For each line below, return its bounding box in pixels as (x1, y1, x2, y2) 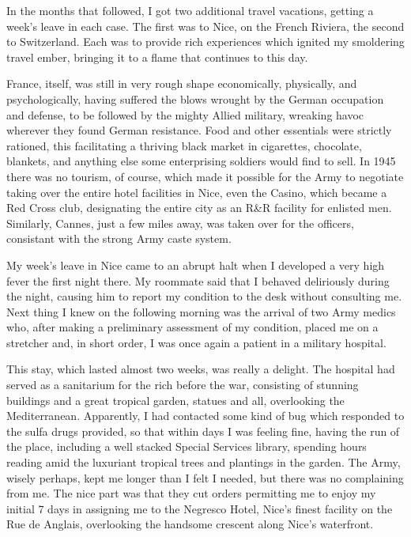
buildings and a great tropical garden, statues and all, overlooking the (6, 391, 345, 408)
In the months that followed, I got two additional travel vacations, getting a (6, 2, 374, 18)
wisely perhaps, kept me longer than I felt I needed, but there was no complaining (6, 469, 404, 486)
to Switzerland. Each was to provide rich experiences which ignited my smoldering (6, 33, 405, 50)
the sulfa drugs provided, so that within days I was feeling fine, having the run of (6, 422, 400, 439)
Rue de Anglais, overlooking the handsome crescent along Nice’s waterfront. (6, 516, 374, 532)
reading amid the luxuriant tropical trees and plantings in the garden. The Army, (6, 454, 401, 471)
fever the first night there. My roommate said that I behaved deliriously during (6, 272, 390, 289)
